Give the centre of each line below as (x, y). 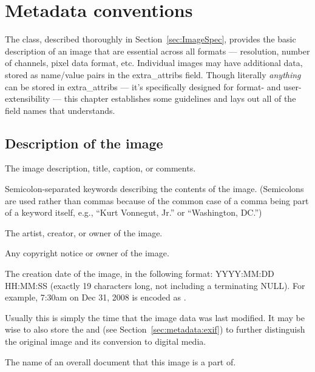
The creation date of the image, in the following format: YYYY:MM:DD (140, 274)
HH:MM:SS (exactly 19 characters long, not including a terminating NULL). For (155, 285)
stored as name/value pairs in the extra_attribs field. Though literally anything (153, 74)
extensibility (28, 98)
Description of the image (84, 143)
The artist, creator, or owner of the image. (84, 232)
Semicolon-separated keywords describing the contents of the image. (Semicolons (154, 189)
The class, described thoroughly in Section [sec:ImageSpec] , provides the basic (151, 39)
